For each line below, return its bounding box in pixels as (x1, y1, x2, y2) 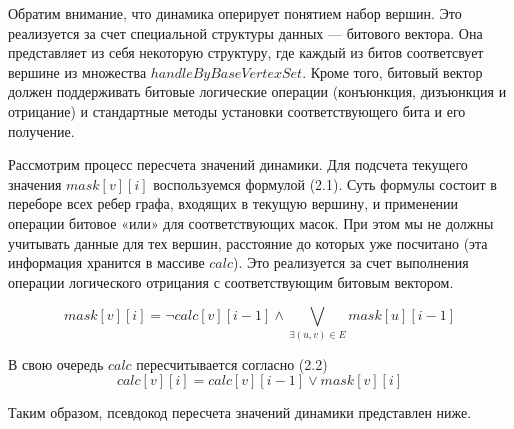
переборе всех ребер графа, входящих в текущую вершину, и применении (8, 193, 459, 214)
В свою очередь (8, 353, 104, 374)
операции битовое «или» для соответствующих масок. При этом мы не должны (8, 212, 494, 233)
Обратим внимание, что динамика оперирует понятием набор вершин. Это (8, 3, 462, 23)
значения (8, 173, 62, 194)
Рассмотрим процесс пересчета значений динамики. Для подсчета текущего (8, 154, 468, 175)
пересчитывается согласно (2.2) (136, 353, 328, 374)
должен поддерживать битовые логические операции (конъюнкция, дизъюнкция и (8, 81, 507, 102)
